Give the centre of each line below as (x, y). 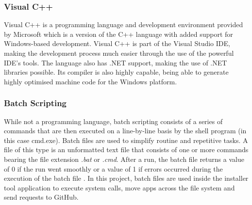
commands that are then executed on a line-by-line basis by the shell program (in (125, 131)
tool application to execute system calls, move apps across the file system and (119, 187)
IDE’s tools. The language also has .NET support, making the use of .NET (116, 62)
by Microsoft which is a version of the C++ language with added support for (118, 34)
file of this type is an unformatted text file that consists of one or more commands (126, 150)
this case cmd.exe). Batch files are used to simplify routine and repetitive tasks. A (126, 140)
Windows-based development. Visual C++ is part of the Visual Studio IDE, (117, 43)
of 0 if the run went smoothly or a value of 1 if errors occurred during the (113, 168)
